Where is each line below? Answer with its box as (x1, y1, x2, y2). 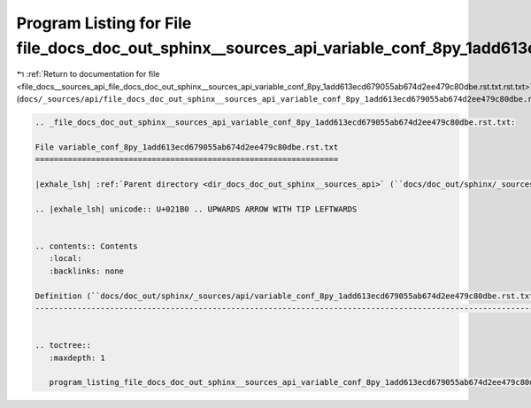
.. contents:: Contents (35, 242, 139, 251)
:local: (49, 253, 82, 264)
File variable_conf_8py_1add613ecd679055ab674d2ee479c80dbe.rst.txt (35, 142, 339, 152)
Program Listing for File (16, 13, 192, 33)
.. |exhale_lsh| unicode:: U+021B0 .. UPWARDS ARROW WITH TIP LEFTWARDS (35, 204, 358, 214)
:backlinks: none (49, 266, 124, 276)
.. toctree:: (35, 341, 92, 350)
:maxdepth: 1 (49, 352, 106, 363)
